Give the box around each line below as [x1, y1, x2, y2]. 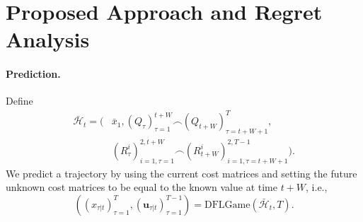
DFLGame [204, 199, 250, 210]
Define [6, 93, 33, 108]
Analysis [6, 25, 90, 54]
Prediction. [6, 66, 61, 81]
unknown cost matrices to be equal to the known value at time [6, 180, 277, 194]
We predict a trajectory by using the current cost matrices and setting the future [6, 165, 357, 180]
